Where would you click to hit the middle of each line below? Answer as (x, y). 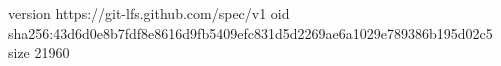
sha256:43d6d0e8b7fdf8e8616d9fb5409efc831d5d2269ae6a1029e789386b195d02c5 (250, 32)
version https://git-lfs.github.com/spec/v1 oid (149, 13)
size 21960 (39, 52)
